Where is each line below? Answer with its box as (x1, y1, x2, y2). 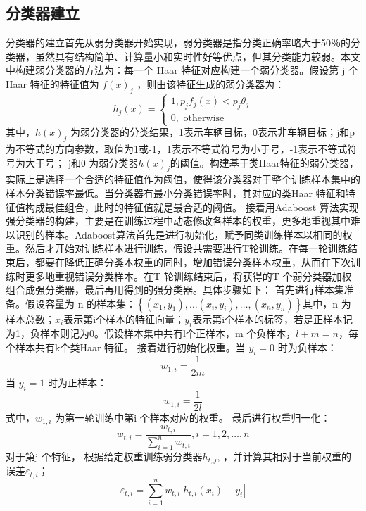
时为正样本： (48, 374, 108, 389)
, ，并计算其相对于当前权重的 (217, 448, 352, 463)
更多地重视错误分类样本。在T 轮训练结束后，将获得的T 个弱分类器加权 (25, 268, 352, 283)
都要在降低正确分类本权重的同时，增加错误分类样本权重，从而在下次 (34, 254, 351, 269)
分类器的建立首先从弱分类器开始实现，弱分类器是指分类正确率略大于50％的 (6, 35, 351, 50)
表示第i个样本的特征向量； (63, 311, 185, 326)
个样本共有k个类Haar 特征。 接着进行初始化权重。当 (6, 340, 246, 355)
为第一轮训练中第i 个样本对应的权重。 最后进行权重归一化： (55, 410, 331, 424)
